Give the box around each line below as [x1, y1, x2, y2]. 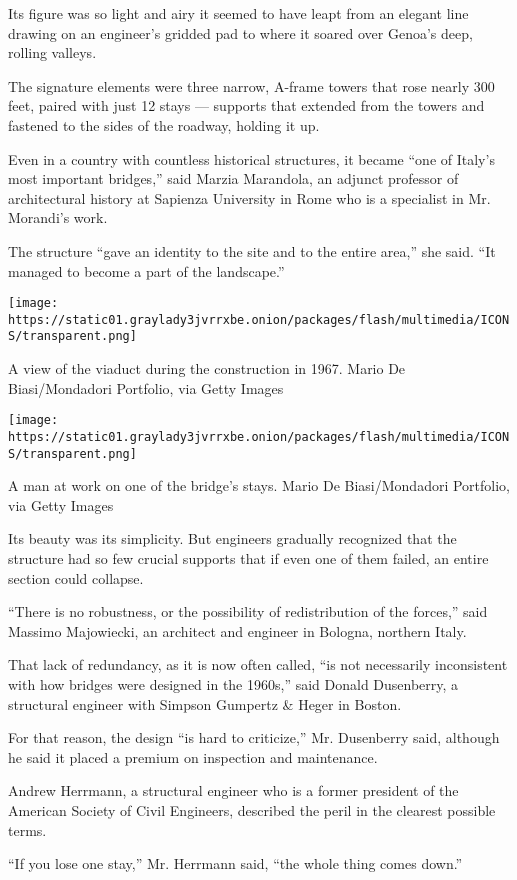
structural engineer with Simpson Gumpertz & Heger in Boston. [8, 693, 402, 714]
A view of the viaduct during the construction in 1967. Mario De [8, 358, 406, 379]
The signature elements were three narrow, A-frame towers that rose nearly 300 [8, 75, 495, 96]
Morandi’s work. [8, 207, 108, 228]
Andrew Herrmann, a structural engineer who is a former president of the [8, 780, 459, 801]
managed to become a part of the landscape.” [8, 260, 285, 281]
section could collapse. [8, 567, 144, 588]
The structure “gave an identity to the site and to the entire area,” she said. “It [8, 240, 496, 261]
